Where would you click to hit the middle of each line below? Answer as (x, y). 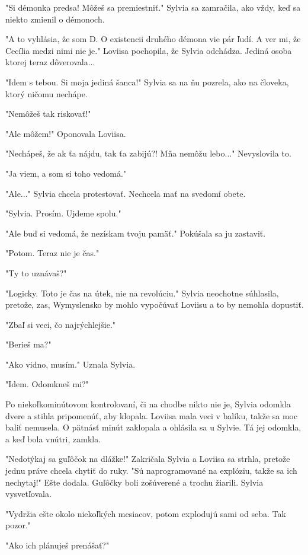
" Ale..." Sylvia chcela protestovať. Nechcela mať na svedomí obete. (126, 193)
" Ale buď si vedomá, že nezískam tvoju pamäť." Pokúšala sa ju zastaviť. (136, 233)
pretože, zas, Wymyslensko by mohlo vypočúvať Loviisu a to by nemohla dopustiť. (155, 304)
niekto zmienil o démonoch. (55, 19)
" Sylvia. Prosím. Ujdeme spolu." (63, 213)
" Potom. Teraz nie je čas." (52, 253)
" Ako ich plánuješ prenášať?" (57, 545)
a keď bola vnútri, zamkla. (53, 438)
